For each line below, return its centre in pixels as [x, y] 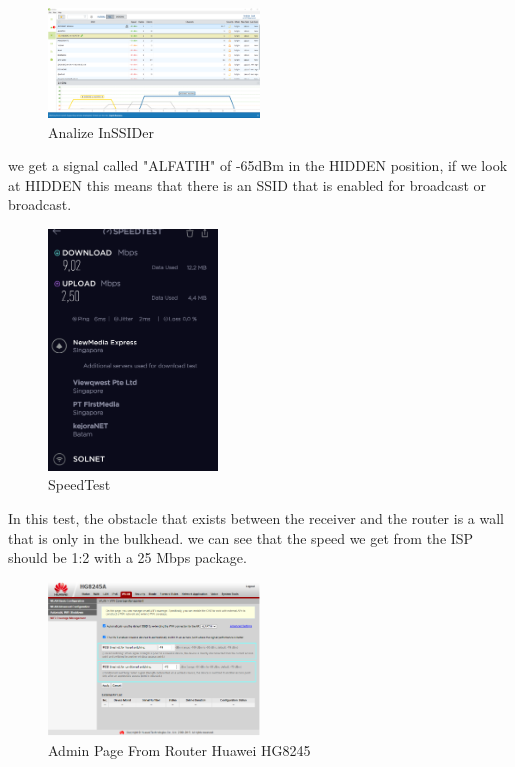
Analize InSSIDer [101, 131]
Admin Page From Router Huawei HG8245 [179, 749]
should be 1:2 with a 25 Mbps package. [127, 557]
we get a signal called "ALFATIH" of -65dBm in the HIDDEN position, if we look [258, 165]
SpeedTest [79, 484]
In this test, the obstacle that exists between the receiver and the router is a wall [256, 518]
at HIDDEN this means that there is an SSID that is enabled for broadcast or [247, 184]
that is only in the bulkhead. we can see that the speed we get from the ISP [241, 537]
